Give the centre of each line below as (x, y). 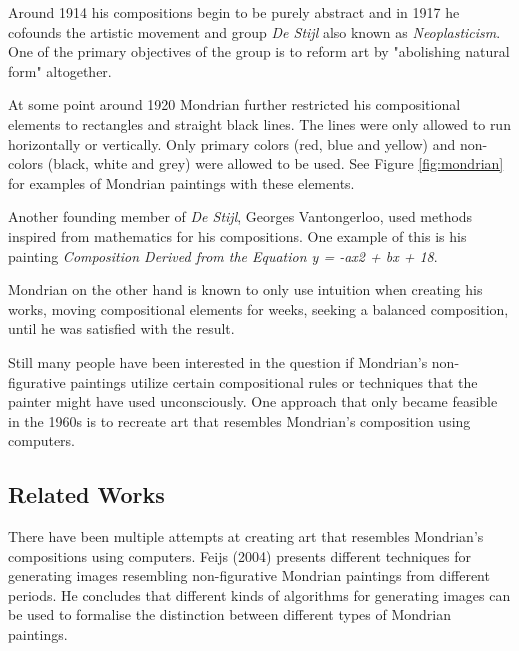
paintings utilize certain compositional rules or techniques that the (274, 381)
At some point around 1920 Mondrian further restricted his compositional (234, 104)
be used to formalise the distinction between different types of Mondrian (229, 614)
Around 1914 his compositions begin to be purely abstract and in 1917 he (234, 12)
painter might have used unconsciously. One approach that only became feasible (253, 401)
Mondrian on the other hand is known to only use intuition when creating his (245, 289)
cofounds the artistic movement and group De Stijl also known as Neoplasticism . (254, 31)
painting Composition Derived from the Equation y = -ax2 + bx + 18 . (223, 255)
